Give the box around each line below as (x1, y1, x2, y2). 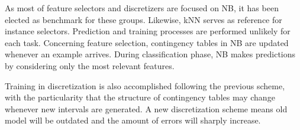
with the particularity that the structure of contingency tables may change (5, 91, 275, 103)
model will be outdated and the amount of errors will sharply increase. (5, 114, 261, 126)
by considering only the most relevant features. (5, 59, 175, 71)
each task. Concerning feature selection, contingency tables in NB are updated (5, 36, 289, 48)
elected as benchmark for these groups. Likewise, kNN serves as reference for (5, 13, 282, 25)
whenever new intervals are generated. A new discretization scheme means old (5, 102, 288, 115)
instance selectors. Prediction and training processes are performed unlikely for (5, 25, 291, 37)
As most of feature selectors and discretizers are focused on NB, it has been (5, 2, 279, 14)
